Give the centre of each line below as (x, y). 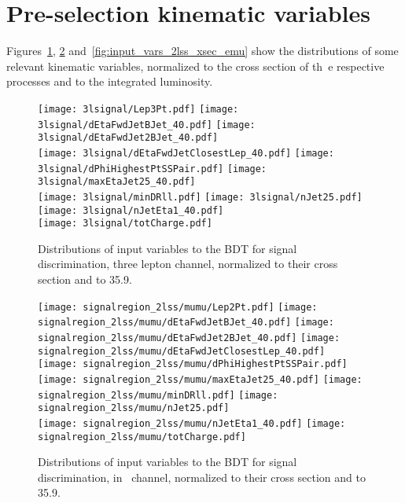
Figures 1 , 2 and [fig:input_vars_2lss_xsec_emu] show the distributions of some (202, 51)
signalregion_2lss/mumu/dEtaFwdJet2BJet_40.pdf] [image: (189, 338)
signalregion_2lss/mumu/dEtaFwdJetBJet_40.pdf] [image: (186, 323)
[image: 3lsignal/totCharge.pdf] (125, 224)
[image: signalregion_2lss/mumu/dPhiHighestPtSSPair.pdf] (193, 364)
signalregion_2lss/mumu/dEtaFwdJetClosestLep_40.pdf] (182, 351)
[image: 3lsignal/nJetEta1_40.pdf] (131, 210)
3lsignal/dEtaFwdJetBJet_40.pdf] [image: (147, 125)
